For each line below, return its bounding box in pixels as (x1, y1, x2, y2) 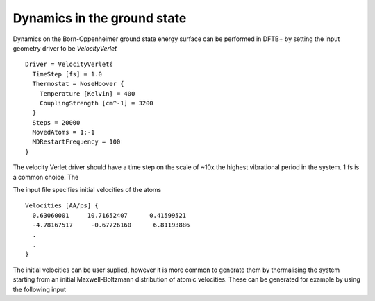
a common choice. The (12, 173, 79, 181)
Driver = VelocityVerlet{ (25, 60, 114, 69)
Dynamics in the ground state (12, 10, 187, 26)
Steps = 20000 (32, 119, 81, 126)
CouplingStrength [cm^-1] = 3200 (39, 99, 154, 107)
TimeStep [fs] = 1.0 (32, 70, 103, 78)
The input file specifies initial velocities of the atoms (12, 186, 162, 194)
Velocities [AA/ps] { (25, 202, 99, 209)
